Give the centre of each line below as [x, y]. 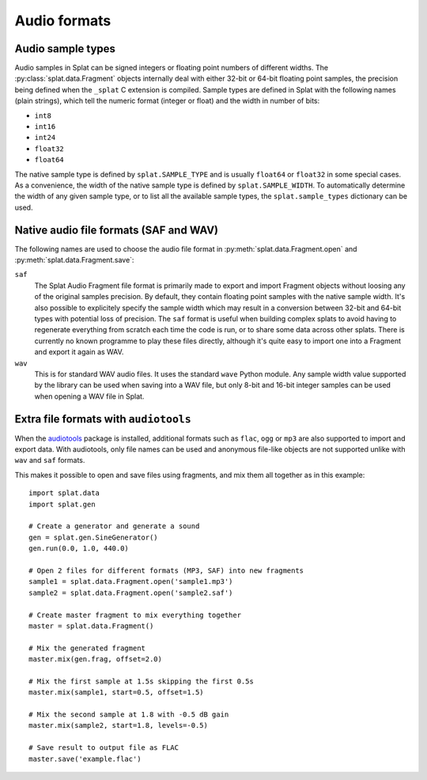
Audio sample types [65, 49]
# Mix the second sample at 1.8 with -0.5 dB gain [129, 715]
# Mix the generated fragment [87, 648]
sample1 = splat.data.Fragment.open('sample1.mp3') [131, 582]
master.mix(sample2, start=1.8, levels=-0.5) [119, 725]
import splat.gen [62, 504]
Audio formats [63, 21]
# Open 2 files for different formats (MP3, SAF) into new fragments [166, 570]
